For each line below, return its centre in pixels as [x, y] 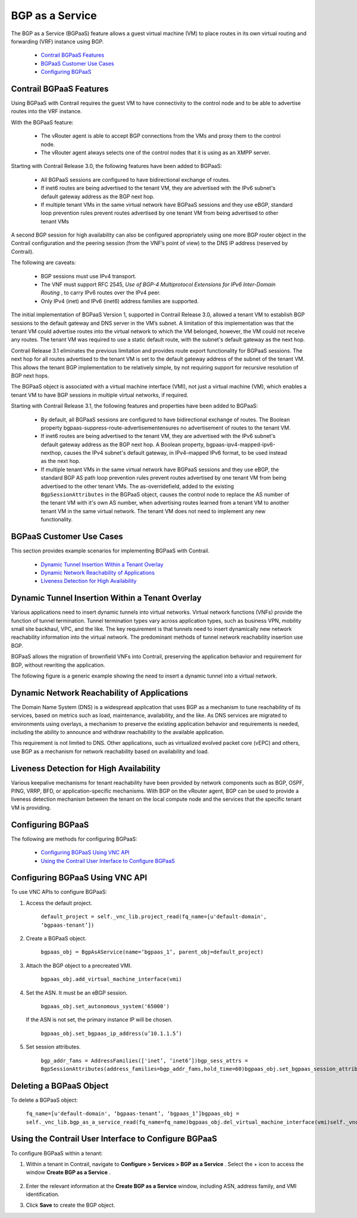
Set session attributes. [53, 1047]
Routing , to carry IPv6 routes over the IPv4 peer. [101, 293]
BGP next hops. [30, 375]
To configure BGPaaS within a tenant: [57, 1153]
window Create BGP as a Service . [68, 1172]
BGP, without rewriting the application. [58, 665]
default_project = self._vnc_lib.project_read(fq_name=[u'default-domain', [154, 917]
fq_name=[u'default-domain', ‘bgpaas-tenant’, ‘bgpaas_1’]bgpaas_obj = [133, 1114]
